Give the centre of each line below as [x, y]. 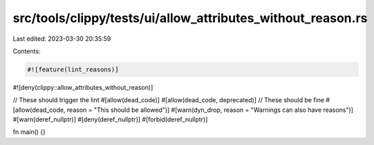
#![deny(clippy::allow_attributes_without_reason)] [83, 87]
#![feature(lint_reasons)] [73, 69]
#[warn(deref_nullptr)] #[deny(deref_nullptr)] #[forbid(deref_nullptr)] [110, 119]
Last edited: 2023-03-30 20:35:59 [62, 39]
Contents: [27, 51]
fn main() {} [29, 132]
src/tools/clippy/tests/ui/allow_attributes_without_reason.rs [190, 18]
